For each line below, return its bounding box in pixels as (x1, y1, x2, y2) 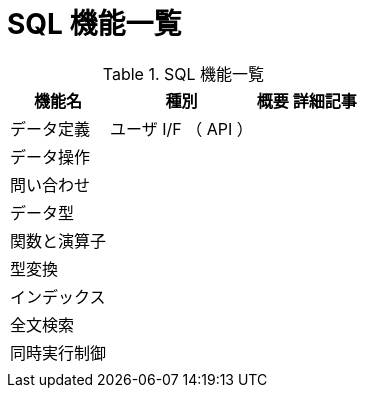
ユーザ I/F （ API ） (110, 118, 253, 139)
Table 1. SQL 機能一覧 (102, 63, 265, 84)
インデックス (10, 286, 106, 307)
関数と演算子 (10, 230, 107, 251)
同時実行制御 (10, 342, 107, 363)
